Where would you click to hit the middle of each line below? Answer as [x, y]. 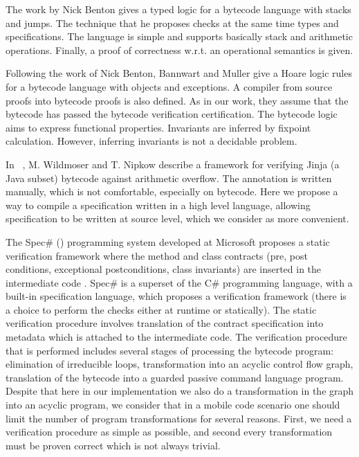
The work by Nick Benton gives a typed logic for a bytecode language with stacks [178, 9]
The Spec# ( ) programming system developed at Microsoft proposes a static [168, 241]
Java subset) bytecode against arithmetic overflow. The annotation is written [169, 178]
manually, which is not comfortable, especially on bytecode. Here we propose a [172, 191]
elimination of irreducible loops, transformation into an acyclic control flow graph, [179, 364]
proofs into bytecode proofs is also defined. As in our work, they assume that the [177, 100]
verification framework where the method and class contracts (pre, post [157, 255]
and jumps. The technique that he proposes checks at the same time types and [172, 23]
